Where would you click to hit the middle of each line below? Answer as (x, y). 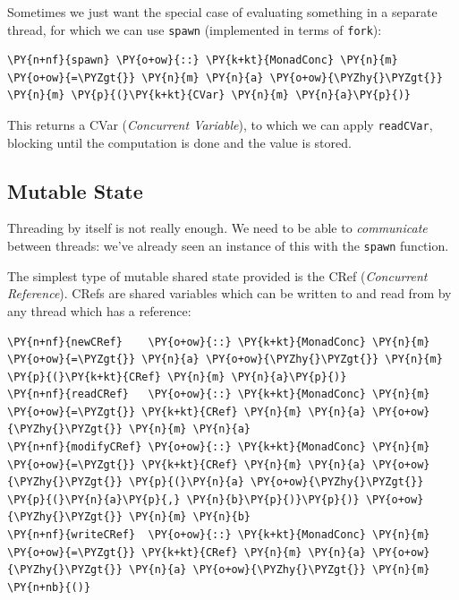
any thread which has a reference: (99, 310)
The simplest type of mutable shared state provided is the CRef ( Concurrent (217, 275)
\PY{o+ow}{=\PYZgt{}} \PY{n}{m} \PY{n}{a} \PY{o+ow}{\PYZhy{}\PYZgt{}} (225, 77)
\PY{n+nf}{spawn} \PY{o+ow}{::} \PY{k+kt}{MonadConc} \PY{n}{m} (203, 60)
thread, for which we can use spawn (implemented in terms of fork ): (195, 29)
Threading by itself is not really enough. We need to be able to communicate (217, 228)
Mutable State (75, 190)
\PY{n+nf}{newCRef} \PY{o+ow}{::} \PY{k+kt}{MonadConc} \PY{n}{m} (219, 342)
